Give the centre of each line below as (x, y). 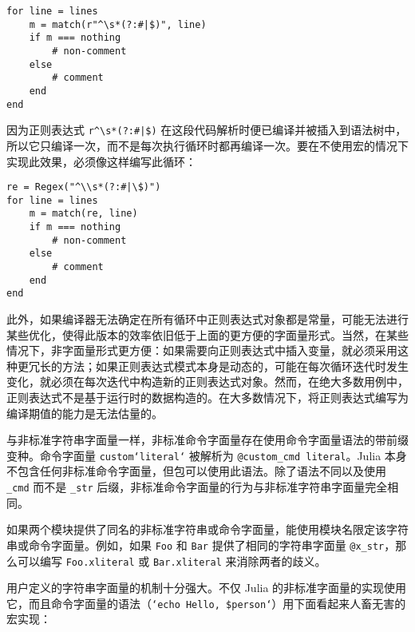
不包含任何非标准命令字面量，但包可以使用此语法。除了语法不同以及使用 (196, 471)
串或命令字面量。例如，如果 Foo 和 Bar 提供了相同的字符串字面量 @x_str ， (201, 545)
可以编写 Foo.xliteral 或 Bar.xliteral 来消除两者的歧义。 (172, 560)
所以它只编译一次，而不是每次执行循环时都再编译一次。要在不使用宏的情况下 (207, 145)
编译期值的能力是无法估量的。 (85, 413)
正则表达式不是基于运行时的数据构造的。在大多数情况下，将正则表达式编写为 (207, 397)
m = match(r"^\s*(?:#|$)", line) (118, 24)
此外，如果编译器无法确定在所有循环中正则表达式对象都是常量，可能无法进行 (207, 319)
